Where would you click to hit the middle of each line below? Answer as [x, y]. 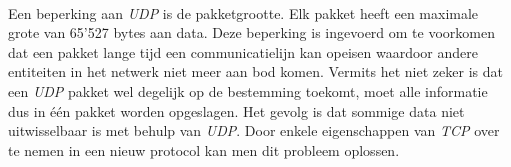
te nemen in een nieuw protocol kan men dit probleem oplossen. [204, 149]
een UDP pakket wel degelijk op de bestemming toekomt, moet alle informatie [248, 90]
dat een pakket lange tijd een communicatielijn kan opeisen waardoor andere [243, 51]
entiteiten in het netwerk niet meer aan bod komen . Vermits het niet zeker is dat [255, 71]
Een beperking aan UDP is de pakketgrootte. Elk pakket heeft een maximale [243, 12]
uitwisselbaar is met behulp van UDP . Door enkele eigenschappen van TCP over [254, 130]
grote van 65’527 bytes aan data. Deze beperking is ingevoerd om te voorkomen [251, 32]
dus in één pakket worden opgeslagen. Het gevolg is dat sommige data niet [236, 110]
